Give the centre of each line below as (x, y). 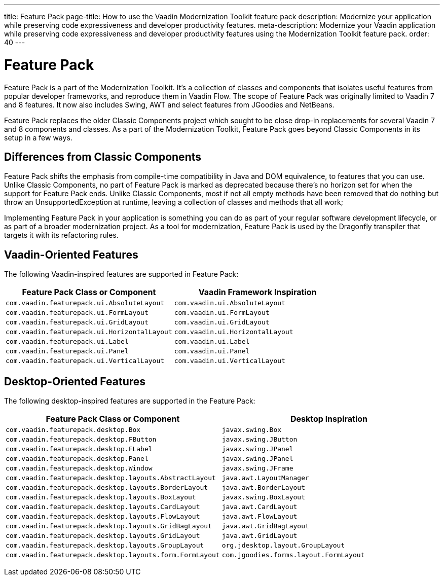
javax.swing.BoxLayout (264, 497)
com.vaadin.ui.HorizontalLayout (234, 332)
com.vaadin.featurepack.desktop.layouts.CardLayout (103, 507)
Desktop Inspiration (329, 419)
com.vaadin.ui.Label (212, 342)
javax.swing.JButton (260, 440)
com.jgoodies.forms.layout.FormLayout (293, 555)
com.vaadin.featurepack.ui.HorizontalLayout (89, 332)
